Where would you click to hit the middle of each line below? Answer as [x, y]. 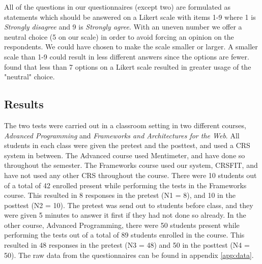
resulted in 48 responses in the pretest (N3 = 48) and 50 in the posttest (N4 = [127, 245]
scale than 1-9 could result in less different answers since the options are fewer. [127, 56]
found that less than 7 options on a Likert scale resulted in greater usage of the [128, 66]
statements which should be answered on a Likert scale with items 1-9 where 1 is [130, 17]
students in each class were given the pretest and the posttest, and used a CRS [127, 145]
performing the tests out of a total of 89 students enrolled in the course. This [124, 235]
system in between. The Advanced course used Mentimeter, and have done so [125, 155]
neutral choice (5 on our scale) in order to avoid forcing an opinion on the [119, 36]
